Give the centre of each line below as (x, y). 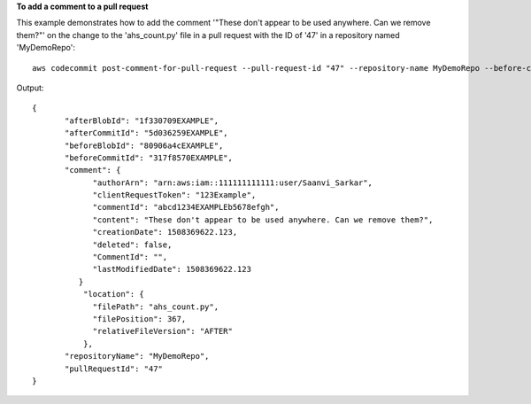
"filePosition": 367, (139, 319)
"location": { (114, 294)
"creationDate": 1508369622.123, (165, 232)
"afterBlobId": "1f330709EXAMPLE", (142, 120)
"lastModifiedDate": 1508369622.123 (172, 269)
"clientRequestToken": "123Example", (174, 195)
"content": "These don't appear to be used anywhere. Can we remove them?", (263, 220)
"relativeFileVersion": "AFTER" (163, 331)
